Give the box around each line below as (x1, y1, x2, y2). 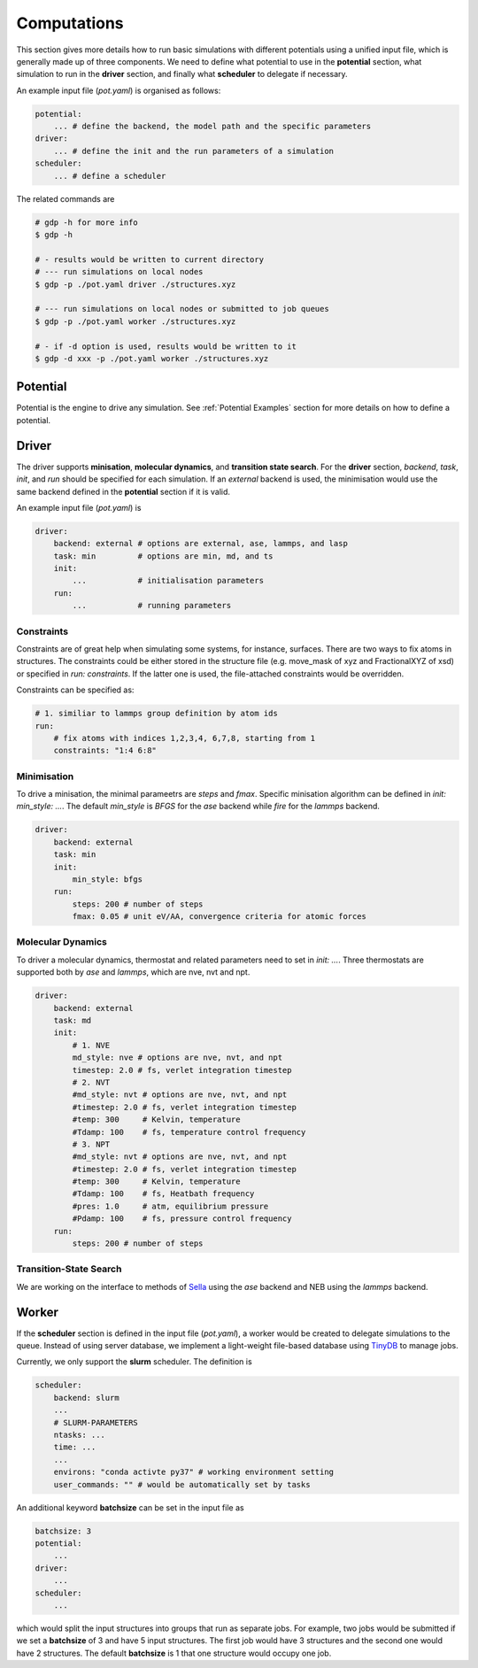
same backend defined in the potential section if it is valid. (16, 486, 230, 497)
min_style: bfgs (72, 874, 143, 884)
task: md (53, 1015, 92, 1026)
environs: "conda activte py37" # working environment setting (53, 1467, 335, 1478)
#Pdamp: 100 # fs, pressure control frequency (72, 1214, 292, 1224)
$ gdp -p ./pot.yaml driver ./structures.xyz (35, 279, 236, 290)
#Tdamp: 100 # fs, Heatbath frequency (72, 1189, 255, 1199)
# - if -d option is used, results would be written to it (35, 341, 297, 351)
